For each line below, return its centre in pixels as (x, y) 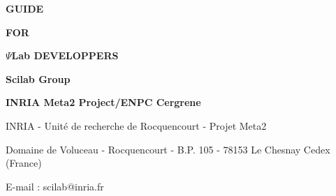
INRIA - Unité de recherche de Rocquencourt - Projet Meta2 (136, 125)
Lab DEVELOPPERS (65, 55)
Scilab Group (38, 78)
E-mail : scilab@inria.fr (55, 186)
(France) (24, 163)
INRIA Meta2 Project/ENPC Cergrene (103, 102)
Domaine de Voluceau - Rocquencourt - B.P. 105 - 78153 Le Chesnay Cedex (168, 149)
